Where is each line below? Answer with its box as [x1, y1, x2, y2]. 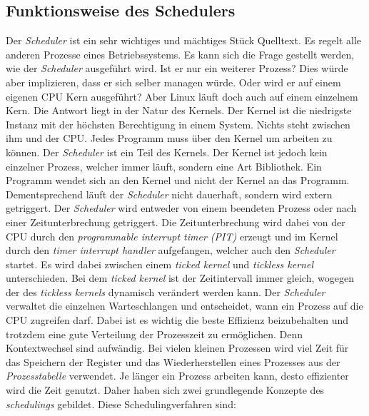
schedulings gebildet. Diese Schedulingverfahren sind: [6, 396, 236, 411]
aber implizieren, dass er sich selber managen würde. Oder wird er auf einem [6, 74, 341, 89]
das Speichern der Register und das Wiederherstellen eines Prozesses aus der [6, 354, 340, 369]
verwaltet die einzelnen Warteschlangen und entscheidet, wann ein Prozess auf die [6, 298, 363, 313]
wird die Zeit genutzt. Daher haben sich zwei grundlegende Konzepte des [6, 382, 325, 397]
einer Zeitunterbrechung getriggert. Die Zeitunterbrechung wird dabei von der [6, 214, 345, 229]
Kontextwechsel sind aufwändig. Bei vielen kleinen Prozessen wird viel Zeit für [6, 340, 349, 355]
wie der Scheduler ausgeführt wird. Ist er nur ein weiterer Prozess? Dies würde [6, 61, 348, 76]
